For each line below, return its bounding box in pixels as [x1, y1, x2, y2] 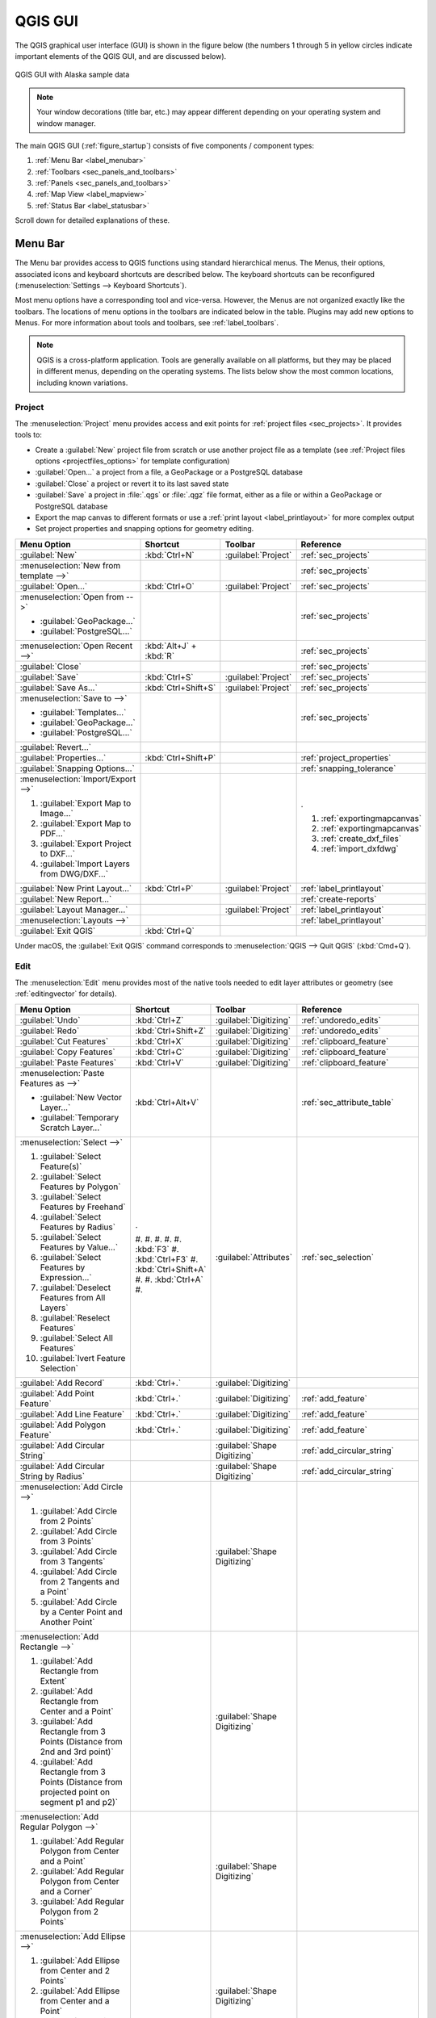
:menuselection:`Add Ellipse [19, 1930, 126, 1941]
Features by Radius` [40, 1221, 116, 1233]
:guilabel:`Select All [40, 1332, 113, 1343]
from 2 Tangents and [40, 1576, 120, 1587]
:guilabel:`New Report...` [19, 893, 112, 904]
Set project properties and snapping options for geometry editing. [35, 524, 254, 534]
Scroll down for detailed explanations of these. [15, 216, 170, 225]
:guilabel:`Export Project [40, 838, 132, 849]
